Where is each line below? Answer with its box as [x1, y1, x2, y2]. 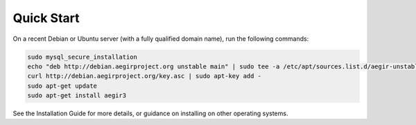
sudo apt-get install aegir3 [27, 92, 127, 99]
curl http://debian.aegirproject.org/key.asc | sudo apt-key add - [27, 73, 262, 80]
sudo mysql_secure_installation [27, 52, 138, 61]
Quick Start [12, 10, 80, 26]
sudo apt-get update [27, 81, 97, 90]
